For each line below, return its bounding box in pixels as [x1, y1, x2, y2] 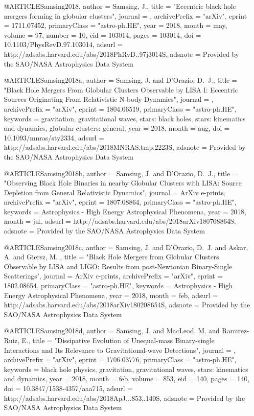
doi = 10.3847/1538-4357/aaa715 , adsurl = [4, 383, 133, 393]
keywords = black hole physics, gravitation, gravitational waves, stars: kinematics [4, 364, 248, 374]
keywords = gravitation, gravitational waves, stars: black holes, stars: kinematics [4, 113, 246, 123]
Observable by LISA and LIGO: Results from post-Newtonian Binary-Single [4, 261, 232, 271]
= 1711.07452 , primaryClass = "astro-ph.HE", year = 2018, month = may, [4, 20, 227, 30]
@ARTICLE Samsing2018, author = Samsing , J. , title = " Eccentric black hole [4, 1, 236, 11]
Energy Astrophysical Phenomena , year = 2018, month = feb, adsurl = [4, 290, 218, 300]
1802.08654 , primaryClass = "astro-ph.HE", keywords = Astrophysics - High [4, 280, 233, 291]
